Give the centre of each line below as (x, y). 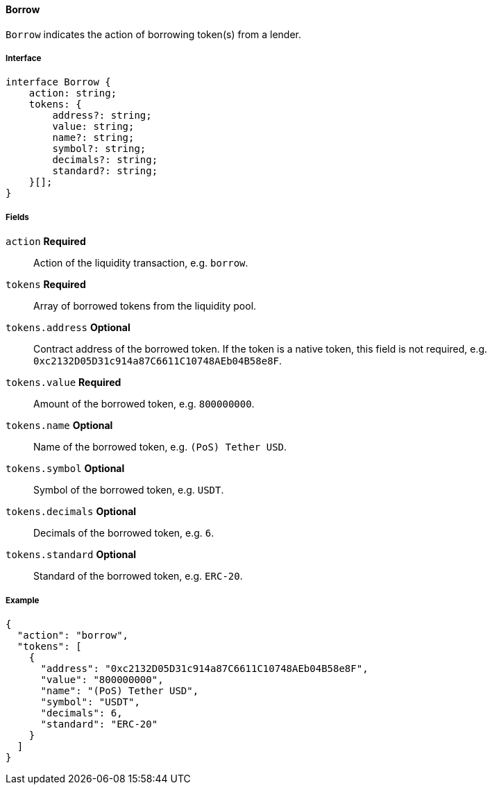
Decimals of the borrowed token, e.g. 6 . (124, 533)
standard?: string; (105, 171)
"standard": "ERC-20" (99, 724)
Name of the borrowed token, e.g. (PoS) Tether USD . (160, 447)
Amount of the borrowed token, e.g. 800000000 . (144, 404)
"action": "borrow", (73, 635)
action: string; (73, 93)
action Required (46, 242)
